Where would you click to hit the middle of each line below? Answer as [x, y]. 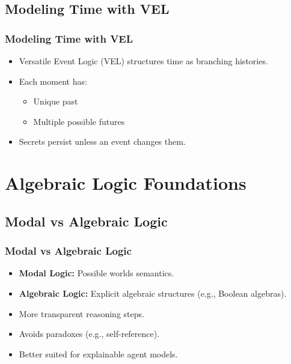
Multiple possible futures [79, 121]
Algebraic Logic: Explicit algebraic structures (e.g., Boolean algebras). [153, 293]
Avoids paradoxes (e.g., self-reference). [89, 334]
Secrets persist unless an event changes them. [102, 141]
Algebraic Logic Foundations [126, 183]
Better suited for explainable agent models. [98, 353]
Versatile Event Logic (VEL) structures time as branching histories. [143, 61]
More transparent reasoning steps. [81, 313]
